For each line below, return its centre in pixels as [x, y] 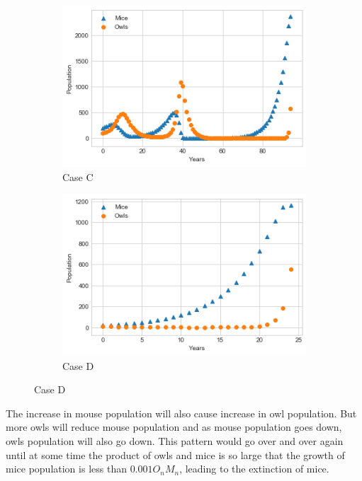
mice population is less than [66, 469]
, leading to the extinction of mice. [254, 469]
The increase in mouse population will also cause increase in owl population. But [181, 413]
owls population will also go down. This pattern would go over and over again [175, 441]
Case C [78, 177]
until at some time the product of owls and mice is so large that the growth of [175, 454]
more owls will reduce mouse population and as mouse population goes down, [174, 427]
